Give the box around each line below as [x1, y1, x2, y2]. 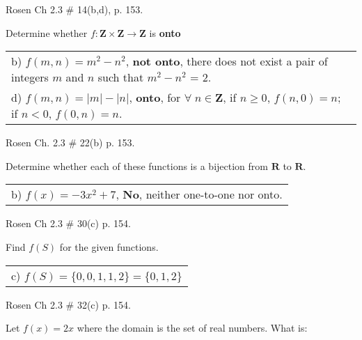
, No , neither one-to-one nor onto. [116, 186, 283, 203]
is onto [149, 25, 181, 40]
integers [11, 69, 49, 86]
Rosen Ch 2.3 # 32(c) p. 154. [6, 297, 131, 311]
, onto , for [129, 89, 181, 106]
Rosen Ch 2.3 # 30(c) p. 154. [6, 216, 131, 231]
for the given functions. [59, 239, 159, 254]
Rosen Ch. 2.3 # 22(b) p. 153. [6, 135, 135, 150]
